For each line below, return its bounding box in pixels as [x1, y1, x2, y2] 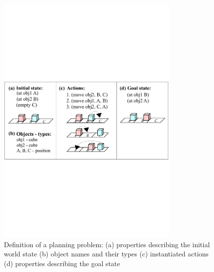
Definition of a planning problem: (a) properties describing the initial [4, 239, 210, 249]
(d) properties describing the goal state [4, 258, 120, 268]
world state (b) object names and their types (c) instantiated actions [4, 249, 209, 259]
